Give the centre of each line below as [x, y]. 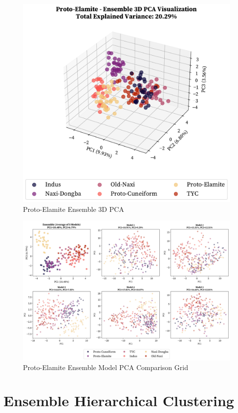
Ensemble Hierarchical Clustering [119, 401]
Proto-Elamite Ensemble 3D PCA [74, 209]
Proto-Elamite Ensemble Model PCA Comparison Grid [106, 367]
